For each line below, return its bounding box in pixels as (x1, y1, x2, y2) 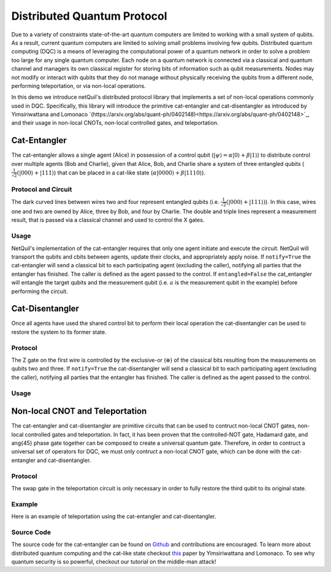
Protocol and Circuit (11, 185, 72, 194)
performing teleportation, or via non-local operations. (11, 82, 146, 89)
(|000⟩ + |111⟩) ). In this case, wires (226, 198, 316, 206)
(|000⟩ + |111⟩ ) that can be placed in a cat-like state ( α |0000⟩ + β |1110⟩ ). (17, 169, 205, 176)
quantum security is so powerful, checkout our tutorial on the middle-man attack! (11, 558, 217, 565)
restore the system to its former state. (11, 328, 107, 335)
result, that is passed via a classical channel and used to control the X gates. (11, 216, 205, 224)
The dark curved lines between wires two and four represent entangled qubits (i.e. (11, 198, 220, 206)
